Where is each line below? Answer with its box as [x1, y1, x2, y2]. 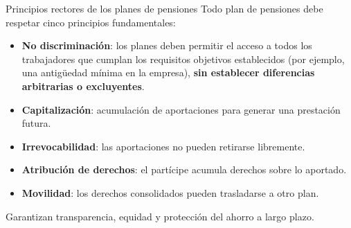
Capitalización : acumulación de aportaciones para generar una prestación [21, 102, 341, 116]
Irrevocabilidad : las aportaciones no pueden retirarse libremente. [21, 139, 305, 153]
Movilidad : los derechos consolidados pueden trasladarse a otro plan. [21, 185, 319, 200]
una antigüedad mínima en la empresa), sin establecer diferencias [21, 65, 315, 80]
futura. [21, 116, 51, 130]
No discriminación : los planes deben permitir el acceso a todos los [21, 38, 312, 53]
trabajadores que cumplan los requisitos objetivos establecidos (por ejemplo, [21, 51, 345, 66]
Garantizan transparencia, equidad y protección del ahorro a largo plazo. [6, 209, 314, 223]
